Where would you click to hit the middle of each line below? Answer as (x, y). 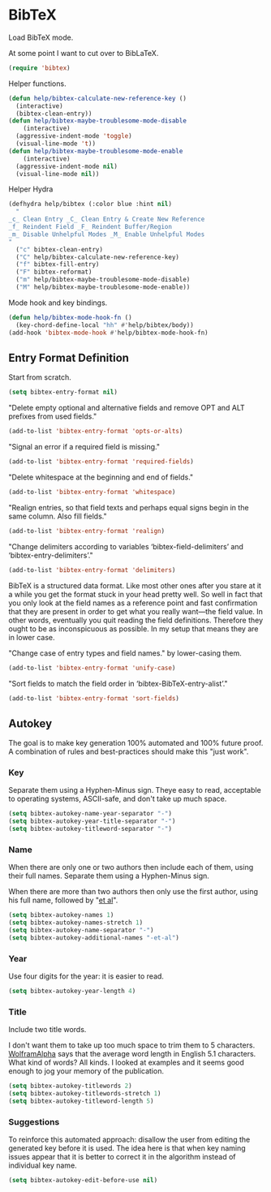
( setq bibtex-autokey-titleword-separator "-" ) (90, 829)
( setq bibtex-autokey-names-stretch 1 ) (76, 923)
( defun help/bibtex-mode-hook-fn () (70, 317)
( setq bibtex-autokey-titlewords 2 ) (70, 1086)
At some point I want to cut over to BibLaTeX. (84, 53)
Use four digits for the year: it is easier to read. (86, 976)
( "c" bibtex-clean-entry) (60, 249)
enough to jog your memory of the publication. (86, 1071)
